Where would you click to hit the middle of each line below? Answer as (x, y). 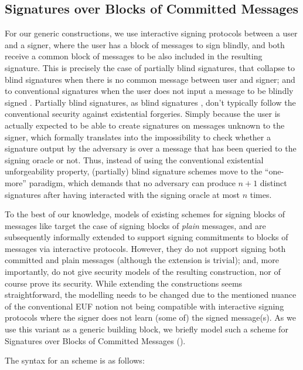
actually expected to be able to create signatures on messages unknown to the (145, 125)
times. (261, 194)
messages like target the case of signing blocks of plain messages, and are (135, 225)
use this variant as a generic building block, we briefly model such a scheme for (147, 329)
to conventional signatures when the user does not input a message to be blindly (149, 91)
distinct (273, 182)
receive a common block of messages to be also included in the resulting (134, 56)
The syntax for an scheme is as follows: (75, 360)
